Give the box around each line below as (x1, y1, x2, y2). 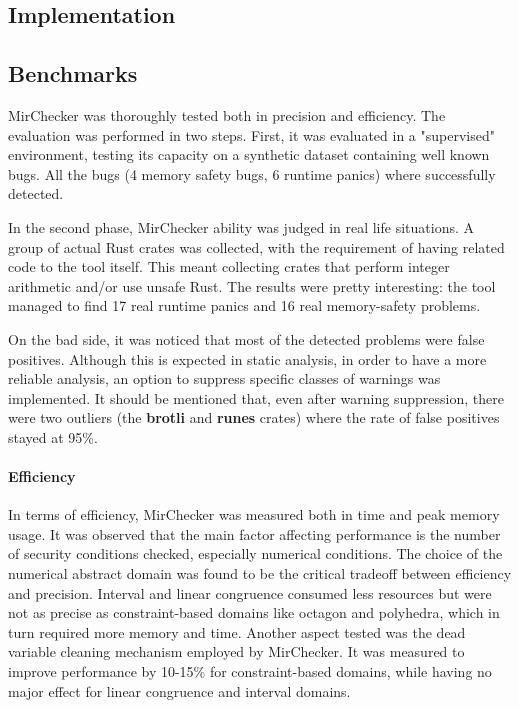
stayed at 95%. (8, 426, 98, 447)
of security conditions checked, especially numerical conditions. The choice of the (8, 543, 503, 564)
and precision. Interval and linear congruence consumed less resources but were (8, 582, 492, 603)
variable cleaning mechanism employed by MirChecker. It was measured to (8, 641, 465, 662)
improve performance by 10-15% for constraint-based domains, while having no (8, 661, 492, 682)
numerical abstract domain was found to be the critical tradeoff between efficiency (8, 563, 512, 584)
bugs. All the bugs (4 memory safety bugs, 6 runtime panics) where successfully (8, 163, 496, 184)
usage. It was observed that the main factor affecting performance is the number (8, 523, 501, 544)
